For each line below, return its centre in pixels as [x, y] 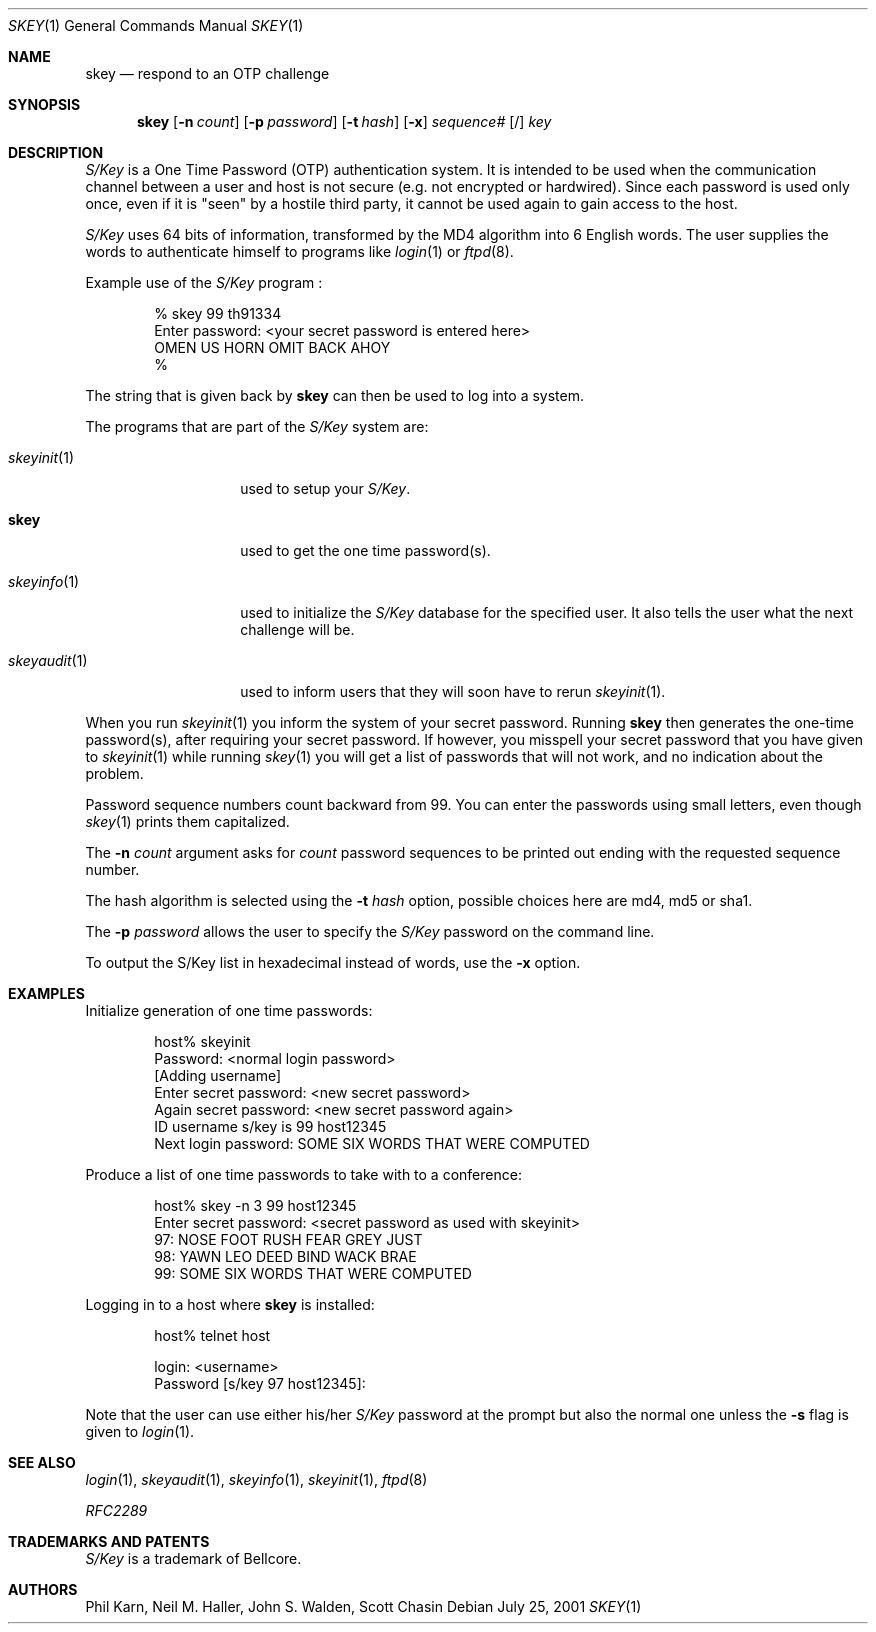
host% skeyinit [202, 1041]
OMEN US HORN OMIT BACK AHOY [272, 347]
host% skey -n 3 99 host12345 [255, 1205]
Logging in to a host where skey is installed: [230, 1304]
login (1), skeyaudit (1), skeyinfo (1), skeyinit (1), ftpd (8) [256, 1479]
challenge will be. [297, 629]
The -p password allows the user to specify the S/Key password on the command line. [370, 931]
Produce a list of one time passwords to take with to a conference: [303, 1174]
